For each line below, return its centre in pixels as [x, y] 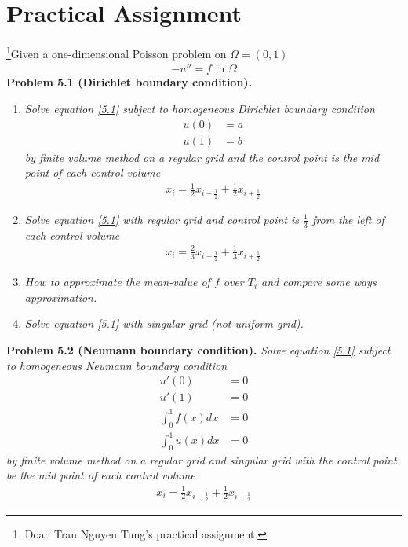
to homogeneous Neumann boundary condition [117, 365]
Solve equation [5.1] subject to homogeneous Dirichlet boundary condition [200, 108]
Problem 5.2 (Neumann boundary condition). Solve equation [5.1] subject [199, 349]
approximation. [61, 297]
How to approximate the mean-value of [117, 282]
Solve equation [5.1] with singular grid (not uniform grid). [164, 323]
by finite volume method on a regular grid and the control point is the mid [202, 157]
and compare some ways [319, 282]
